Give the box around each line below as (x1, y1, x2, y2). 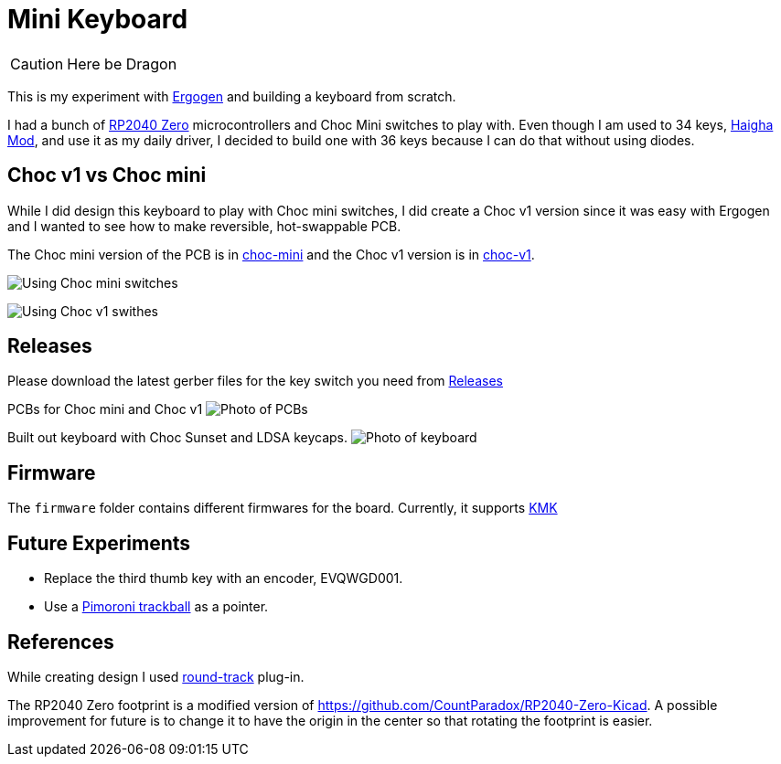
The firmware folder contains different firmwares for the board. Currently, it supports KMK (7, 500, 558, 516)
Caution (10, 54, 64, 73)
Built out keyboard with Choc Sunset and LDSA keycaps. (7, 430, 348, 446)
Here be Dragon (67, 54, 177, 73)
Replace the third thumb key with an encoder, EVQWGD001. (44, 570, 403, 587)
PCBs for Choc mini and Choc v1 (7, 401, 203, 418)
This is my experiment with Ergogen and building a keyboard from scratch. (7, 88, 456, 104)
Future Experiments (7, 531, 191, 555)
